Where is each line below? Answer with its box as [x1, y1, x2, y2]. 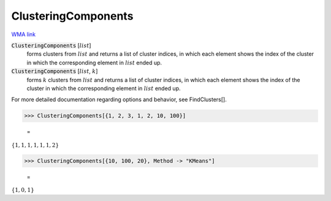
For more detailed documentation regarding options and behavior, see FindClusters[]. [11, 96, 227, 104]
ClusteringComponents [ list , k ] [11, 67, 98, 75]
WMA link [11, 31, 36, 38]
